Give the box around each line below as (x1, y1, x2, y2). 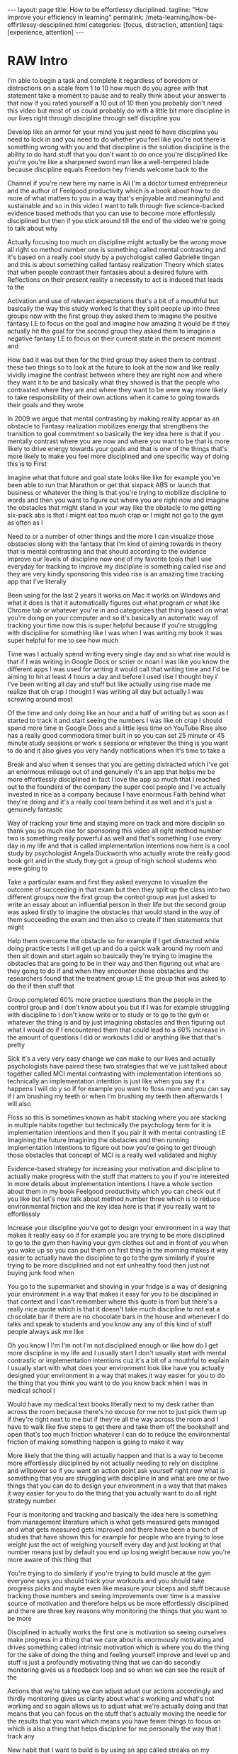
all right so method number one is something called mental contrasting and (7, 245, 227, 254)
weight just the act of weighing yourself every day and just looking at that (7, 1540, 222, 1549)
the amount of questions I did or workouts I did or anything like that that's (7, 1032, 222, 1042)
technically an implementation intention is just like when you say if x (7, 1076, 205, 1085)
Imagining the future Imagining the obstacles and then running (7, 1135, 189, 1144)
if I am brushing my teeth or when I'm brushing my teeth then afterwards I (7, 1092, 222, 1100)
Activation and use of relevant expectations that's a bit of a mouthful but (7, 296, 218, 305)
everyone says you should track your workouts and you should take (7, 1576, 205, 1585)
